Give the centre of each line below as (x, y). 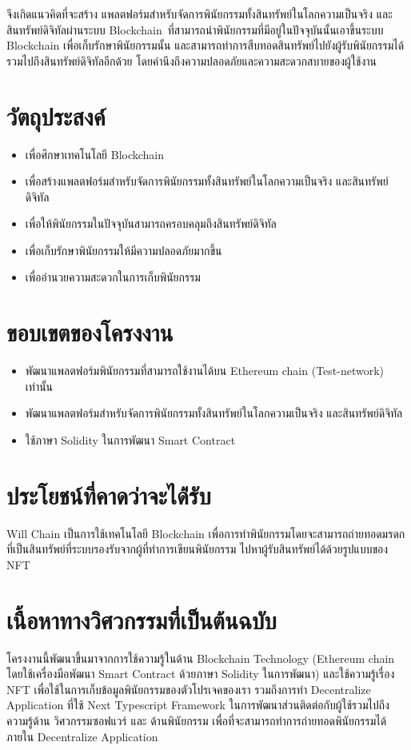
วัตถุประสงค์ (56, 116)
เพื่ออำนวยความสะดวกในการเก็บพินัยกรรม (113, 277)
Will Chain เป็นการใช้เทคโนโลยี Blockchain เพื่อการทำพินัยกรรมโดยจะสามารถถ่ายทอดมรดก (206, 533)
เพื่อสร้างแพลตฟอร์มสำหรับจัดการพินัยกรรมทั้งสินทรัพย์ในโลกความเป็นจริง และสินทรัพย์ (207, 181)
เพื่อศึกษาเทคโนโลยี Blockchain (95, 154)
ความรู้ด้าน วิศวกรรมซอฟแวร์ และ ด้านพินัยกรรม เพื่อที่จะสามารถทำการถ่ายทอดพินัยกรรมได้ (197, 720)
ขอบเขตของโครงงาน (90, 332)
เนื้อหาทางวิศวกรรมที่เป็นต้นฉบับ (142, 619)
